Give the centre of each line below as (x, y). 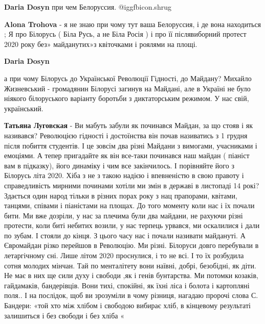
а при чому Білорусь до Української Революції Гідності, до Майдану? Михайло (128, 78)
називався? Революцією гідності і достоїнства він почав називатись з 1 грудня (126, 135)
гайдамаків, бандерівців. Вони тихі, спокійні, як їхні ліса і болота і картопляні (127, 285)
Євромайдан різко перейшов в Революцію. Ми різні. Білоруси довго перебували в (131, 245)
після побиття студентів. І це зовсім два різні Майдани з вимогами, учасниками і (131, 145)
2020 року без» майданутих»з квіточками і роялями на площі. (101, 44)
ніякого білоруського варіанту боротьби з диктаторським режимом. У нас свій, (127, 98)
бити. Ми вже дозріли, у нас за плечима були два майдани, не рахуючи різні (124, 215)
